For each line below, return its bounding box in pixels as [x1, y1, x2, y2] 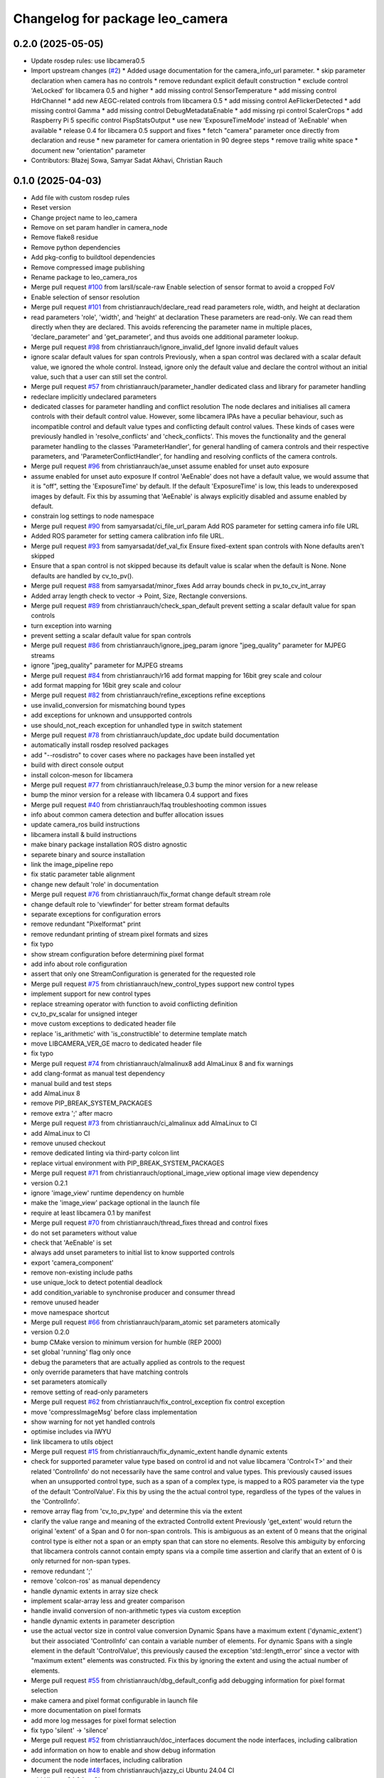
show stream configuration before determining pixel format [31, 949, 204, 958]
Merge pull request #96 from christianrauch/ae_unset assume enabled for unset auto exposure [31, 462, 309, 471]
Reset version [31, 203, 71, 212]
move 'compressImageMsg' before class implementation [31, 1407, 198, 1416]
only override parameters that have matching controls [31, 1368, 188, 1376]
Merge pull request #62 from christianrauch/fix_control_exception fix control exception [31, 1398, 285, 1406]
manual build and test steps [31, 1079, 112, 1087]
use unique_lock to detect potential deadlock [31, 1278, 163, 1287]
